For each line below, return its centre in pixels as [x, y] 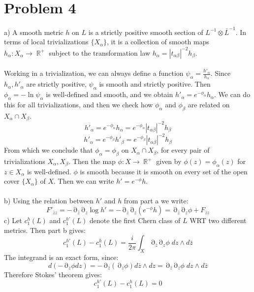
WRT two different [218, 220]
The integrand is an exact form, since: [61, 257]
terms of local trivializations [46, 42]
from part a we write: [156, 200]
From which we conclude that [48, 150]
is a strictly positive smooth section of [146, 32]
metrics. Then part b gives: [45, 230]
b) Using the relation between [49, 200]
